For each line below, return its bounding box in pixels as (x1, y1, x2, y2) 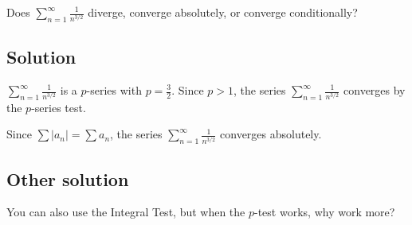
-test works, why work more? (254, 204, 395, 220)
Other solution (6, 166, 129, 191)
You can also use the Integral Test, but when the (6, 204, 245, 220)
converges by (343, 82, 406, 98)
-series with (86, 82, 142, 98)
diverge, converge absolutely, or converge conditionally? (88, 4, 358, 20)
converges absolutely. (220, 126, 322, 142)
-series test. (31, 99, 86, 115)
